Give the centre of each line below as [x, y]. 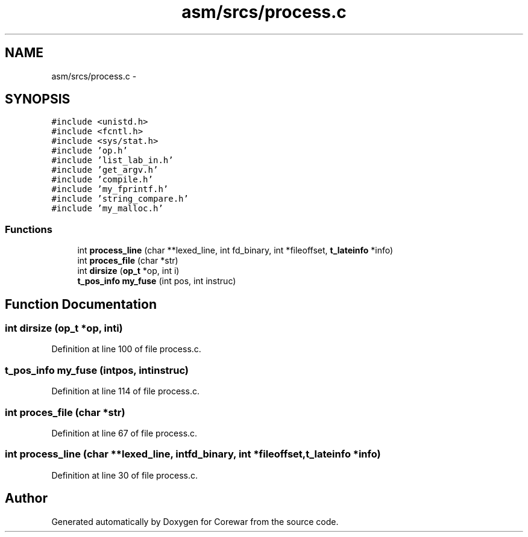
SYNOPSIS [38, 99]
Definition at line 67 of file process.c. [124, 433]
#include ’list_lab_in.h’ [112, 160]
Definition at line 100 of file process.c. [126, 349]
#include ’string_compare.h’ [120, 199]
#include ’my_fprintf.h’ [110, 189]
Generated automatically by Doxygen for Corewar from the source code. [195, 521]
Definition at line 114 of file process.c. [125, 391]
